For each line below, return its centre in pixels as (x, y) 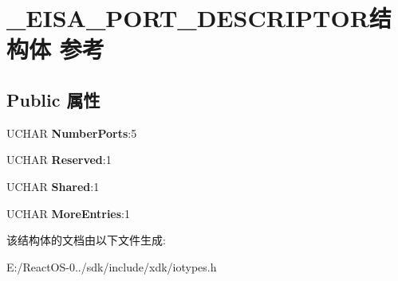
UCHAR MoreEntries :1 (69, 213)
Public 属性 (53, 99)
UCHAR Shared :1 (53, 186)
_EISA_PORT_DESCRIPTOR (188, 18)
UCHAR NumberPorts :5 (72, 133)
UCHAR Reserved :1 (59, 160)
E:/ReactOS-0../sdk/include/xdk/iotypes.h (112, 266)
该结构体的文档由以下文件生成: (86, 240)
